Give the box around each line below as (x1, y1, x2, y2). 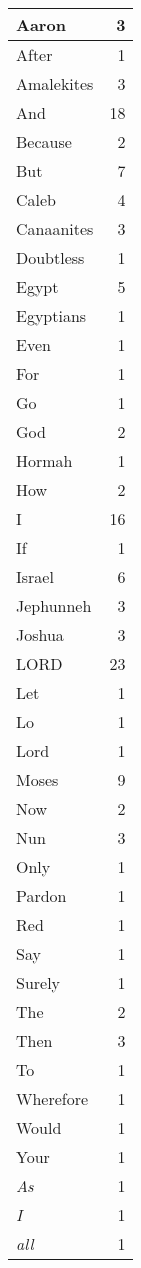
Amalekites (16, 72, 94, 95)
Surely (16, 971, 61, 994)
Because (16, 130, 72, 153)
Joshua (16, 623, 64, 646)
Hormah (16, 449, 73, 472)
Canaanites (16, 217, 94, 240)
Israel (16, 565, 54, 588)
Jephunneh (16, 594, 92, 617)
